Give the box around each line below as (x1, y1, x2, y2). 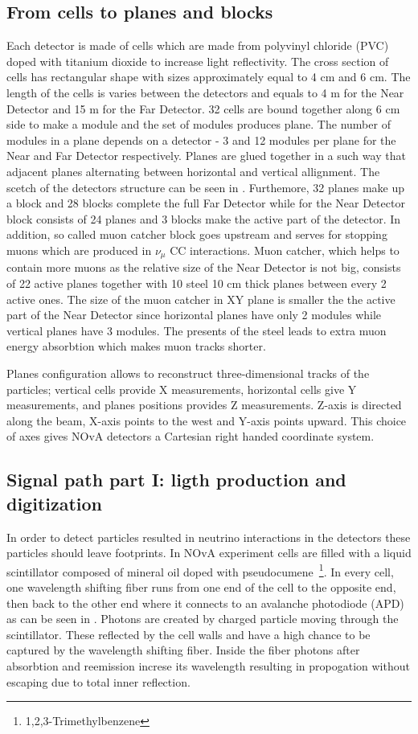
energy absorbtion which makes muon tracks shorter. (6, 338, 266, 355)
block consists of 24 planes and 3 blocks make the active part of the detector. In (6, 210, 401, 227)
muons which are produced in (6, 241, 152, 258)
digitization (6, 490, 103, 515)
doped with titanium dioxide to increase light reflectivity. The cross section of (6, 52, 389, 69)
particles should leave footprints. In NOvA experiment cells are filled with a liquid (6, 544, 412, 561)
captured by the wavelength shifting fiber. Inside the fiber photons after (6, 642, 360, 658)
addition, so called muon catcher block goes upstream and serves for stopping (6, 226, 387, 243)
